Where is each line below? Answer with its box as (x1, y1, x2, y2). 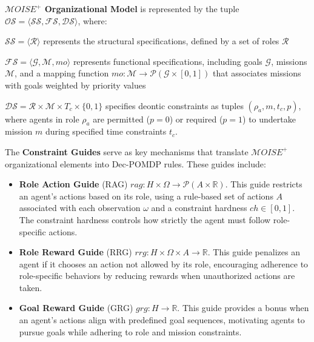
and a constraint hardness (151, 201, 247, 214)
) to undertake (242, 112, 296, 125)
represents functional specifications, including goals (73, 55, 262, 67)
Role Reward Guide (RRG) (19, 246, 132, 258)
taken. (19, 281, 42, 293)
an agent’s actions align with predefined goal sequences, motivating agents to (19, 313, 305, 326)
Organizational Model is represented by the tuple (44, 2, 239, 15)
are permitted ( (93, 112, 150, 125)
